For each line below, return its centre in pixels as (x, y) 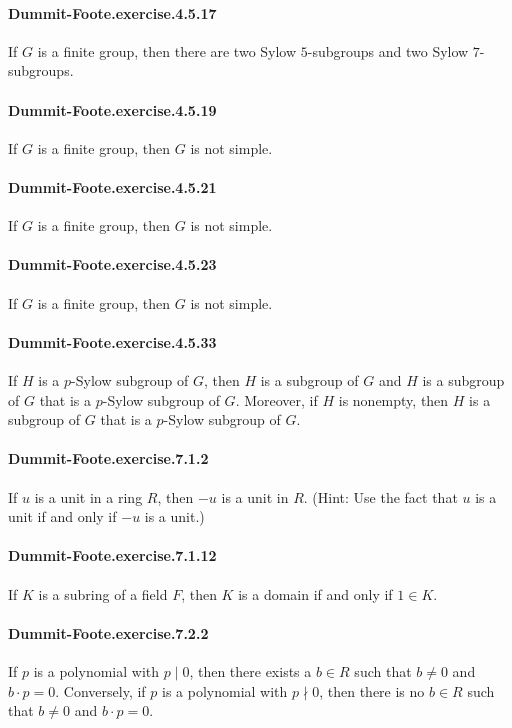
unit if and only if (62, 516)
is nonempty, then (393, 399)
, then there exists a (250, 670)
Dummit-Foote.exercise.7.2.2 (108, 632)
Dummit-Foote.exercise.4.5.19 (112, 109)
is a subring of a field (103, 593)
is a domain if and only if (315, 593)
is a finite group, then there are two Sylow (167, 50)
